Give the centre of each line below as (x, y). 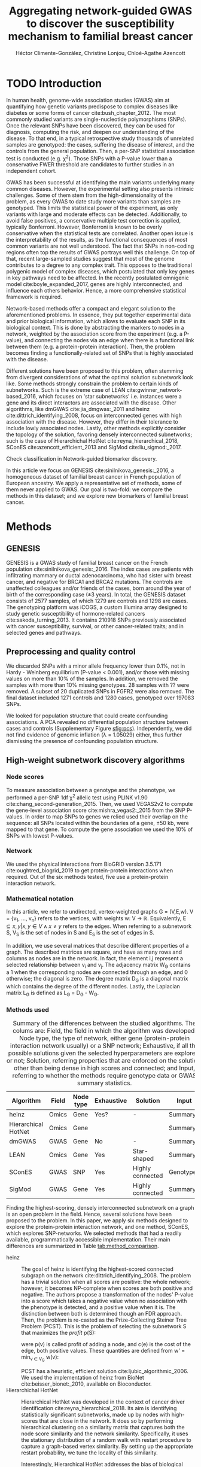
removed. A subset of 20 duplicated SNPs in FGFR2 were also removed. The (100, 692)
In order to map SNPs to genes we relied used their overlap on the (106, 816)
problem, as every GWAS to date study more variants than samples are (94, 202)
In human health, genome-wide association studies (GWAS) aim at (88, 100)
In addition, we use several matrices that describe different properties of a (98, 945)
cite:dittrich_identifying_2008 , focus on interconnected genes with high (94, 416)
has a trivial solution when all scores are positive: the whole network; (106, 1282)
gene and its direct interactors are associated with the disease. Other (91, 403)
